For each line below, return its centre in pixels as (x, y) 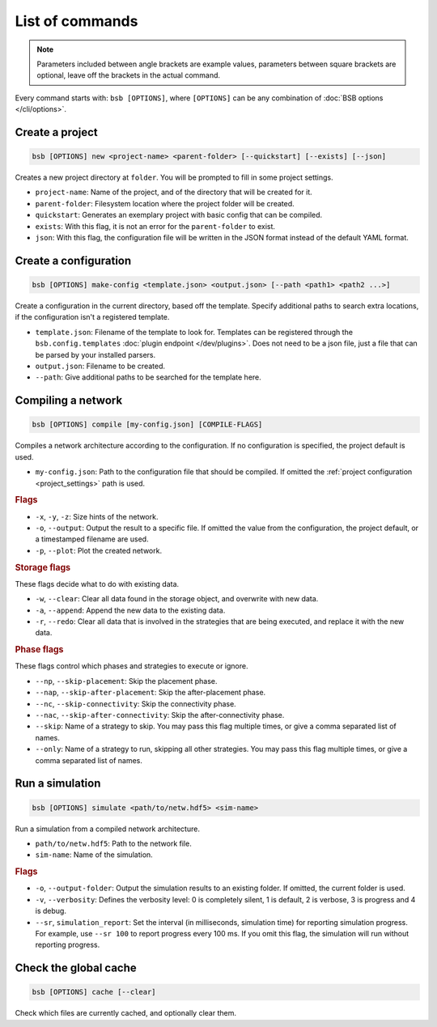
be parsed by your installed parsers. (95, 354)
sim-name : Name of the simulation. (94, 855)
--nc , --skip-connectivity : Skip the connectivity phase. (136, 703)
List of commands (76, 21)
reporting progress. (68, 945)
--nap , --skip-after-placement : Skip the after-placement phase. (151, 693)
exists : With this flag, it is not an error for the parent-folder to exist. (155, 226)
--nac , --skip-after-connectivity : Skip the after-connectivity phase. (160, 715)
